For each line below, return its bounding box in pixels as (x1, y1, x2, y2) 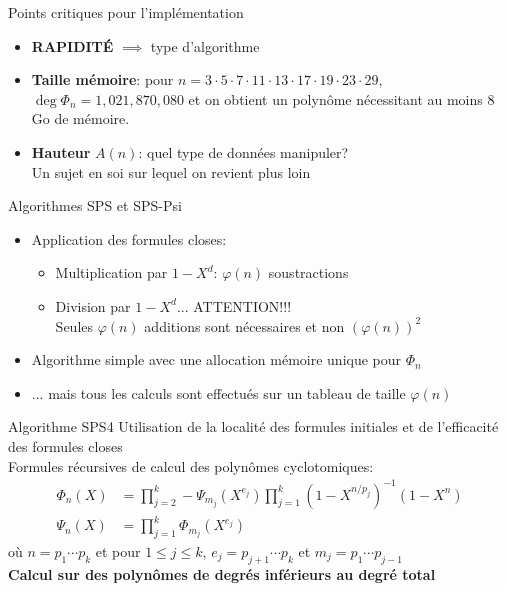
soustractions (268, 262, 349, 283)
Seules (55, 315, 94, 336)
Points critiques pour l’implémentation (8, 2, 244, 22)
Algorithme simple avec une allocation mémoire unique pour (31, 349, 402, 370)
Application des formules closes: (31, 228, 227, 249)
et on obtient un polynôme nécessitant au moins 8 (188, 88, 495, 109)
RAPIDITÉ (31, 35, 114, 56)
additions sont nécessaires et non (144, 315, 345, 336)
